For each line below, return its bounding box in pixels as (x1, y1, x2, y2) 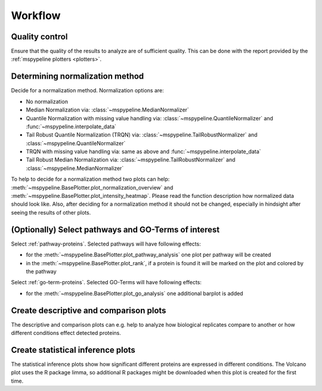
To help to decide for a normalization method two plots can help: (11, 176, 170, 183)
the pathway (26, 268, 57, 275)
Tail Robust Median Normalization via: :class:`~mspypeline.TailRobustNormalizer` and (26, 156, 236, 163)
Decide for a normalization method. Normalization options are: (11, 87, 164, 94)
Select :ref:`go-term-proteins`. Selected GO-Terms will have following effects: (11, 279, 202, 286)
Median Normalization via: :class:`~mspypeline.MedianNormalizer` (26, 106, 189, 113)
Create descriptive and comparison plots (11, 305, 166, 315)
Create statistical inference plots (11, 345, 135, 355)
